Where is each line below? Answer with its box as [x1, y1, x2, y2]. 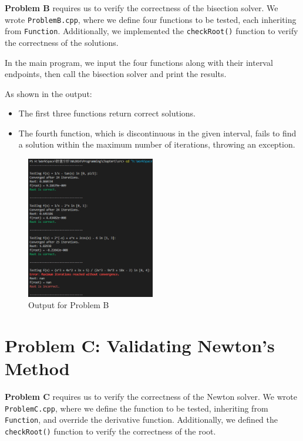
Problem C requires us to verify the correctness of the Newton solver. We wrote [5, 390, 297, 403]
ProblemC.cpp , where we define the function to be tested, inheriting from [5, 402, 268, 414]
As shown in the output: [5, 87, 92, 99]
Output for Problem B [28, 299, 109, 311]
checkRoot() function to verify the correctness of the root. [5, 425, 216, 437]
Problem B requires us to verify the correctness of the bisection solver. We [5, 2, 278, 14]
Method [5, 356, 70, 380]
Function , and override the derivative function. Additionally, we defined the [5, 413, 278, 426]
